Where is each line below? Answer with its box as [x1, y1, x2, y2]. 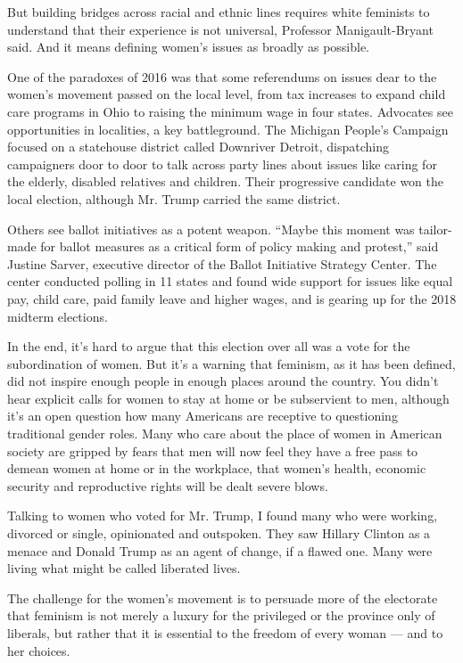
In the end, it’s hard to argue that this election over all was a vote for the [7, 337, 410, 356]
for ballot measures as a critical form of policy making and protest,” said [40, 237, 439, 256]
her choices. [7, 641, 70, 659]
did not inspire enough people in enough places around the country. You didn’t [7, 372, 439, 390]
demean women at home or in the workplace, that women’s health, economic [7, 459, 426, 478]
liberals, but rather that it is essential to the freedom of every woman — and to [7, 624, 443, 642]
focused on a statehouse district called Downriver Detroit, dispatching [7, 137, 389, 156]
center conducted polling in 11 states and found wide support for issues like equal [7, 272, 453, 291]
